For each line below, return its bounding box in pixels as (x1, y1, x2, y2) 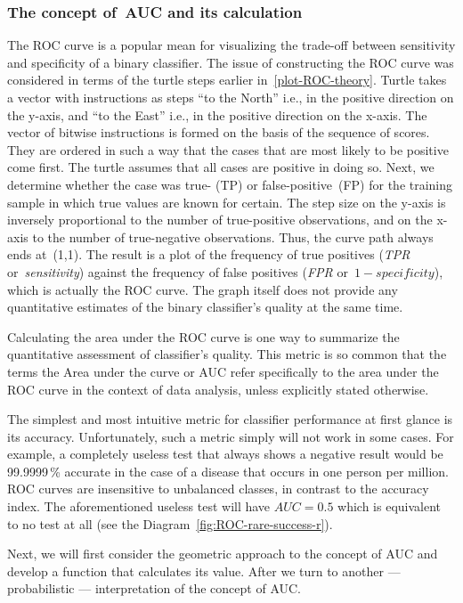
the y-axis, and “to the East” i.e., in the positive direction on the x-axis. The (7, 105, 427, 124)
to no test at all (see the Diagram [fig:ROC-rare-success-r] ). (7, 514, 333, 533)
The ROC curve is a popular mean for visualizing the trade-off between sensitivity (7, 36, 456, 54)
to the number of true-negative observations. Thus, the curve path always (32, 227, 434, 246)
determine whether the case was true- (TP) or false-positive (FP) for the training (7, 175, 453, 193)
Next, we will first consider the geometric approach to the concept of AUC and (7, 544, 438, 563)
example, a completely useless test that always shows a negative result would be (7, 444, 443, 463)
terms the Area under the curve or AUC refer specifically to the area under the (7, 362, 439, 380)
